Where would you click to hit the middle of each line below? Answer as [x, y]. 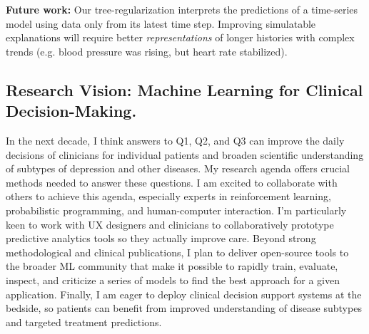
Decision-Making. [71, 111]
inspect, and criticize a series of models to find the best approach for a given [173, 280]
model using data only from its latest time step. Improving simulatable [161, 23]
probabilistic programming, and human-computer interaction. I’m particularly [176, 210]
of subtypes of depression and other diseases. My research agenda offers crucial [178, 168]
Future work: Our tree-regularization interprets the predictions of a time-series [182, 9]
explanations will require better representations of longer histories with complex [180, 37]
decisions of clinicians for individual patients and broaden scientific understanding [185, 154]
